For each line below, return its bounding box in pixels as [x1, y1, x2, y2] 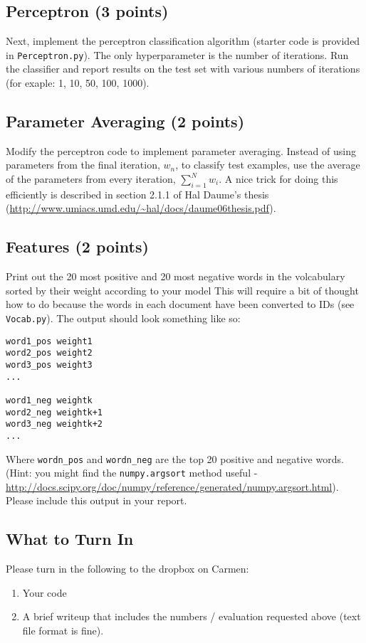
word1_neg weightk [6, 395, 93, 405]
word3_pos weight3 [6, 359, 93, 370]
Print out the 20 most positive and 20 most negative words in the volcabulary [6, 269, 345, 284]
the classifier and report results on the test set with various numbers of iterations [6, 61, 360, 76]
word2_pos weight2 [6, 348, 93, 358]
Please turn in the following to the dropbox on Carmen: [6, 561, 249, 576]
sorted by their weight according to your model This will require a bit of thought [6, 282, 359, 297]
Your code [22, 585, 67, 600]
